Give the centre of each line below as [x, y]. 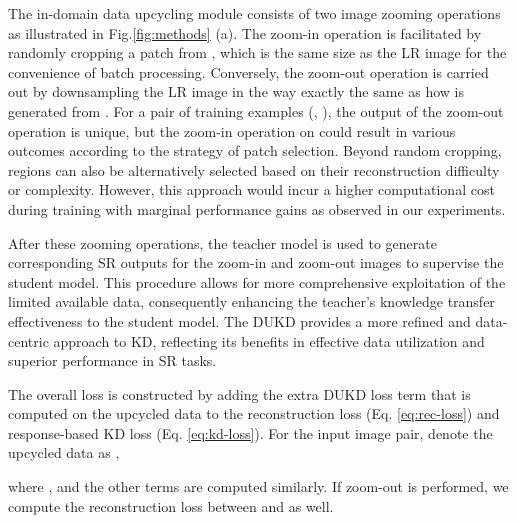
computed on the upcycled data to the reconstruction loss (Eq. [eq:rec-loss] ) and [254, 413]
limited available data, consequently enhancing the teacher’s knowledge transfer [251, 301]
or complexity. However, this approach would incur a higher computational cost [251, 189]
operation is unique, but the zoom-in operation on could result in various [232, 130]
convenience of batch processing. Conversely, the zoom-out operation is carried [248, 71]
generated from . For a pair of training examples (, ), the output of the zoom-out [256, 110]
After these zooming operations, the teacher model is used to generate [222, 242]
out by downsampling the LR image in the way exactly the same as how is [236, 91]
